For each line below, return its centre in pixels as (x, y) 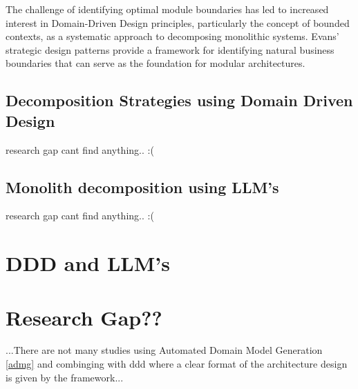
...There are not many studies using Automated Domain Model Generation (164, 350)
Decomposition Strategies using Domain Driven (179, 100)
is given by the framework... (65, 377)
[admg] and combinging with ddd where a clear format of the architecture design (177, 364)
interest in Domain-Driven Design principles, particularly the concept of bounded (178, 22)
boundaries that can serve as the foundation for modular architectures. (156, 63)
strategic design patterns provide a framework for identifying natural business (170, 49)
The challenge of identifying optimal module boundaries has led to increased (167, 9)
